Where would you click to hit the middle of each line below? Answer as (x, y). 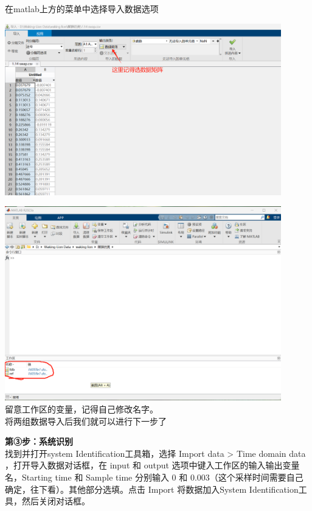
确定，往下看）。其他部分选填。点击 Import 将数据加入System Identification (152, 489)
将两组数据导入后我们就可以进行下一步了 (86, 421)
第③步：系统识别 (39, 441)
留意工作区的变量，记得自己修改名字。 (81, 409)
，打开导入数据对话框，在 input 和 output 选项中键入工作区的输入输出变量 (152, 465)
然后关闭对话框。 (56, 501)
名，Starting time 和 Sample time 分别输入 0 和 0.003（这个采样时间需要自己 (154, 477)
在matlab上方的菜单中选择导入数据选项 (82, 9)
